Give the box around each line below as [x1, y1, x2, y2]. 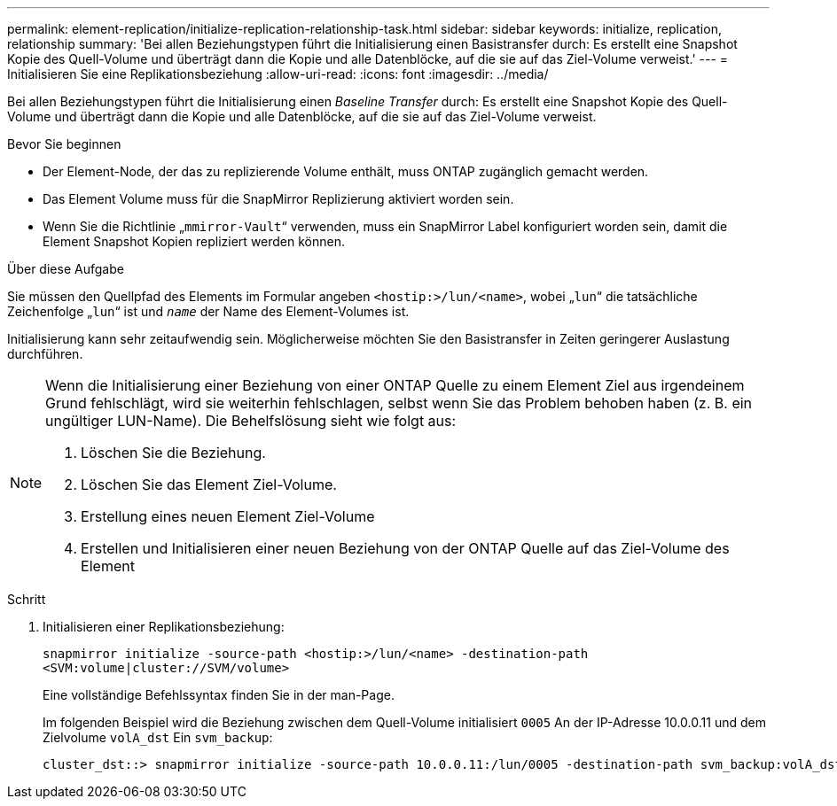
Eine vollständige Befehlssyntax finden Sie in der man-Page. [43, 687, 395, 702]
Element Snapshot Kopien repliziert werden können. [43, 234, 345, 249]
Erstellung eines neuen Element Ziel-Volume [81, 508, 375, 525]
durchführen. [7, 346, 83, 361]
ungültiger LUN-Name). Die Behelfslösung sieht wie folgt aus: [45, 412, 457, 430]
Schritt [7, 592, 46, 607]
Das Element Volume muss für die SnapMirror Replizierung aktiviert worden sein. [43, 191, 514, 206]
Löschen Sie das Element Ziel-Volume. [81, 476, 337, 493]
